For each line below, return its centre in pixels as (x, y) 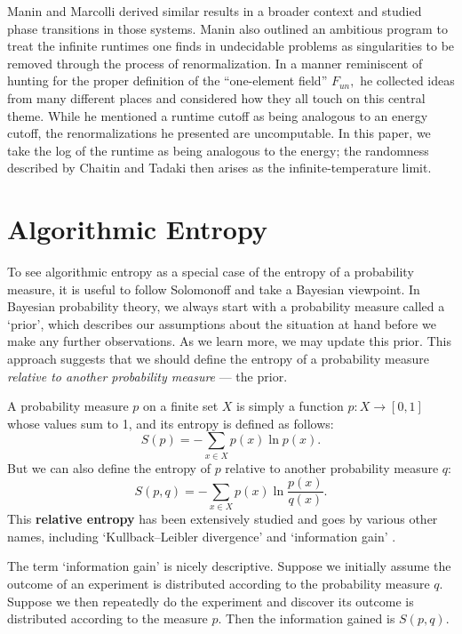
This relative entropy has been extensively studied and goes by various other (223, 519)
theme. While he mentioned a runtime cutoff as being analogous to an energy (218, 115)
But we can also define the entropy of (109, 467)
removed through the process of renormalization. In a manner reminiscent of (215, 63)
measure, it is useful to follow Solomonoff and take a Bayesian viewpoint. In (214, 289)
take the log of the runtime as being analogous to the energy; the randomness (218, 150)
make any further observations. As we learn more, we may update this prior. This (229, 341)
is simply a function (290, 406)
